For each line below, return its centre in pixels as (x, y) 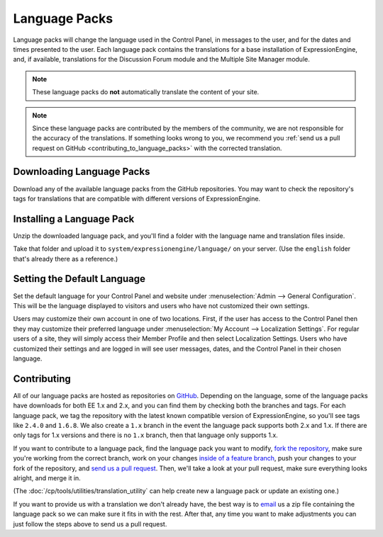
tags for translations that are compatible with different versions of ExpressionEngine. (137, 198)
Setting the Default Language (79, 279)
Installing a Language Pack (74, 219)
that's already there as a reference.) (66, 259)
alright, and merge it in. (47, 477)
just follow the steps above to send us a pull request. (90, 524)
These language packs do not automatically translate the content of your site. (146, 92)
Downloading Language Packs (82, 172)
